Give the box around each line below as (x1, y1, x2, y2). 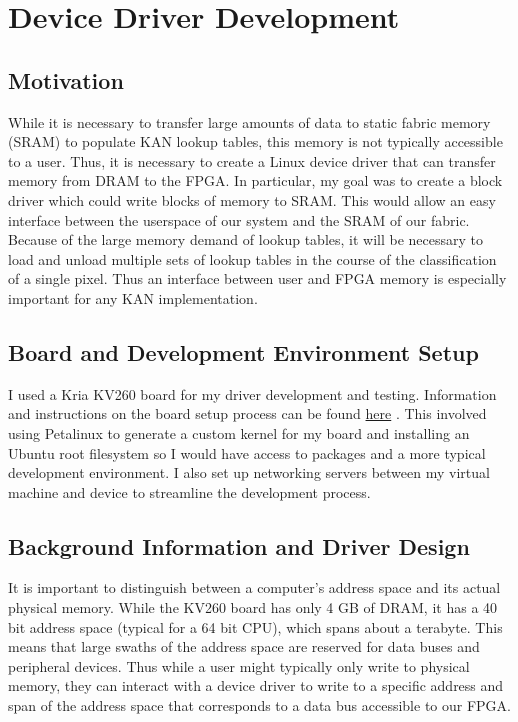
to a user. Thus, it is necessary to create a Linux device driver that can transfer (8, 150, 496, 171)
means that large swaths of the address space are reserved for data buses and (8, 636, 480, 657)
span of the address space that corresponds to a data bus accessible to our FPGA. (8, 695, 511, 716)
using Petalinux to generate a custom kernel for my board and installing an (8, 422, 470, 443)
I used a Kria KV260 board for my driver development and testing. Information (8, 383, 497, 404)
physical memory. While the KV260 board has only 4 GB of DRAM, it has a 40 (8, 597, 498, 618)
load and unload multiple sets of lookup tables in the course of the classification (8, 248, 497, 269)
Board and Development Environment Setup (8, 336, 479, 367)
